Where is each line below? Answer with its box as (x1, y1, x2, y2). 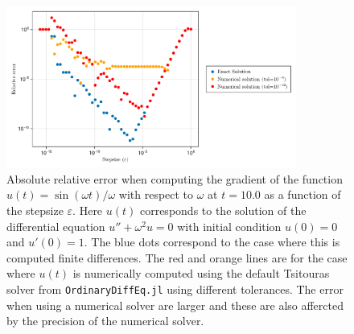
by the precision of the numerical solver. (6, 312, 204, 329)
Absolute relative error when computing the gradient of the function (6, 170, 343, 187)
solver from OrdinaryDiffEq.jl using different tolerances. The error (6, 281, 344, 297)
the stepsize (6, 202, 64, 219)
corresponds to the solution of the (139, 202, 307, 219)
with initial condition (177, 217, 282, 234)
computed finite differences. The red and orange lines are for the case (6, 249, 348, 266)
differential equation (6, 217, 105, 234)
